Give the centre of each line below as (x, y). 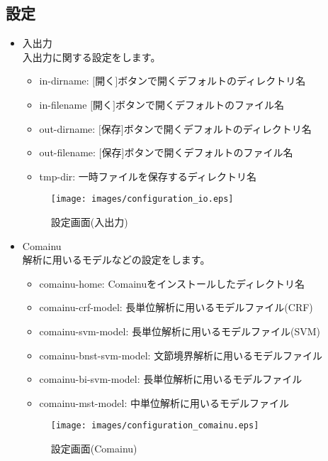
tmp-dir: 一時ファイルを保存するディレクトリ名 (148, 176)
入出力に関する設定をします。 (91, 56)
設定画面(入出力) (89, 222)
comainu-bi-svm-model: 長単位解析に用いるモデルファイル (171, 379)
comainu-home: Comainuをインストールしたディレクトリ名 (172, 283)
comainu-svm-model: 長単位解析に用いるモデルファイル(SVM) (180, 331)
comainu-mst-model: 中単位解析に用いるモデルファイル (164, 402)
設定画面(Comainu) (94, 449)
